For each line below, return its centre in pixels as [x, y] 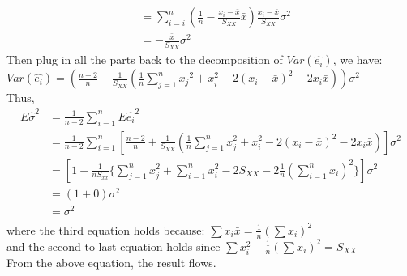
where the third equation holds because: [106, 229]
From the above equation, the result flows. [111, 262]
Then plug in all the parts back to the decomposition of [145, 59]
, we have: [358, 59]
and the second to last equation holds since [114, 246]
